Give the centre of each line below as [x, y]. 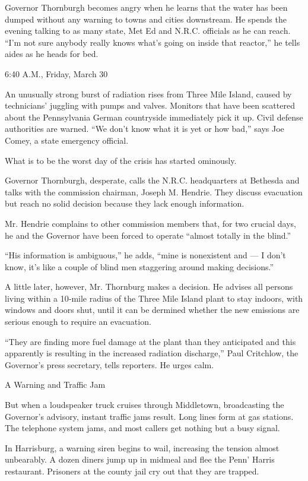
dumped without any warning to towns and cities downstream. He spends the [146, 19]
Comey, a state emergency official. [67, 140]
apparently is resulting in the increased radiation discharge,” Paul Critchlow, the [152, 353]
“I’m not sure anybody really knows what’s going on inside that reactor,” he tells [153, 42]
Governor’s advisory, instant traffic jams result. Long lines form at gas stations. [149, 416]
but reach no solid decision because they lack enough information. [125, 203]
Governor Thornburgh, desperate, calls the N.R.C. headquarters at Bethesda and [152, 180]
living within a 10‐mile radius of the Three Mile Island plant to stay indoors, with [154, 298]
